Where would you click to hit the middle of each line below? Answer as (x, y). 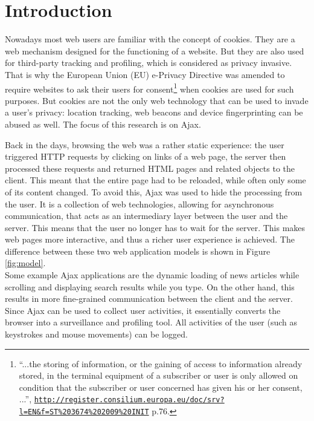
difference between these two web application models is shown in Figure (138, 251)
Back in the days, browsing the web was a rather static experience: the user (145, 144)
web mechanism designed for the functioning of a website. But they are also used (155, 51)
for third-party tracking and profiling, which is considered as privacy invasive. (149, 63)
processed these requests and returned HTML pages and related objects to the (150, 168)
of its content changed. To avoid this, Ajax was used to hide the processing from (154, 191)
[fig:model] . (25, 263)
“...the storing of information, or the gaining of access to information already (161, 363)
